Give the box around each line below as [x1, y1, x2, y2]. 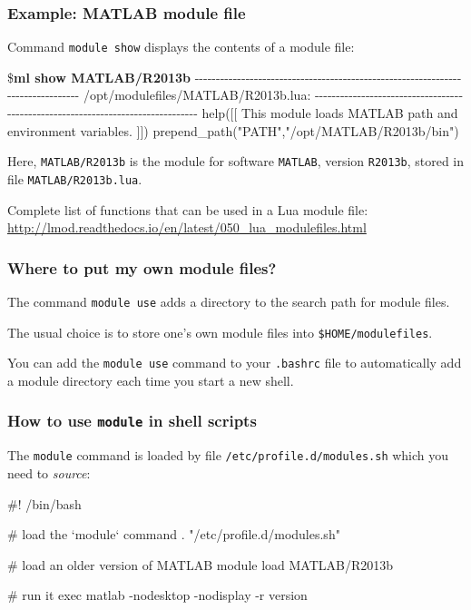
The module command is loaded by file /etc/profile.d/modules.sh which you [7, 446, 449, 465]
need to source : [7, 463, 91, 482]
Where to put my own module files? [7, 256, 277, 279]
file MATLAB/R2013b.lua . [7, 169, 142, 188]
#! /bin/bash [7, 494, 82, 513]
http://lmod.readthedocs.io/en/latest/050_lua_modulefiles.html [7, 218, 367, 237]
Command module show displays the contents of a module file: [7, 37, 355, 56]
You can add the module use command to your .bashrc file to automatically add [7, 353, 462, 372]
